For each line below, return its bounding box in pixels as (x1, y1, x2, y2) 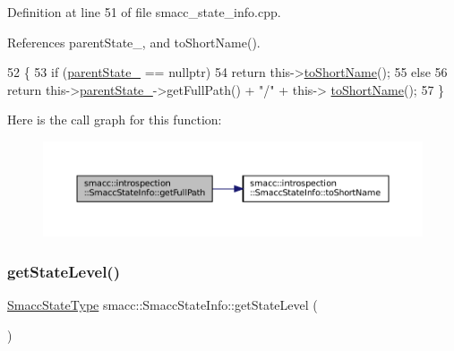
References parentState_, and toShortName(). (7, 32, 261, 51)
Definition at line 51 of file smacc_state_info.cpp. (7, 3, 281, 21)
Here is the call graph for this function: (7, 110, 222, 129)
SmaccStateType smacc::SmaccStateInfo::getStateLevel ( (7, 295, 318, 314)
